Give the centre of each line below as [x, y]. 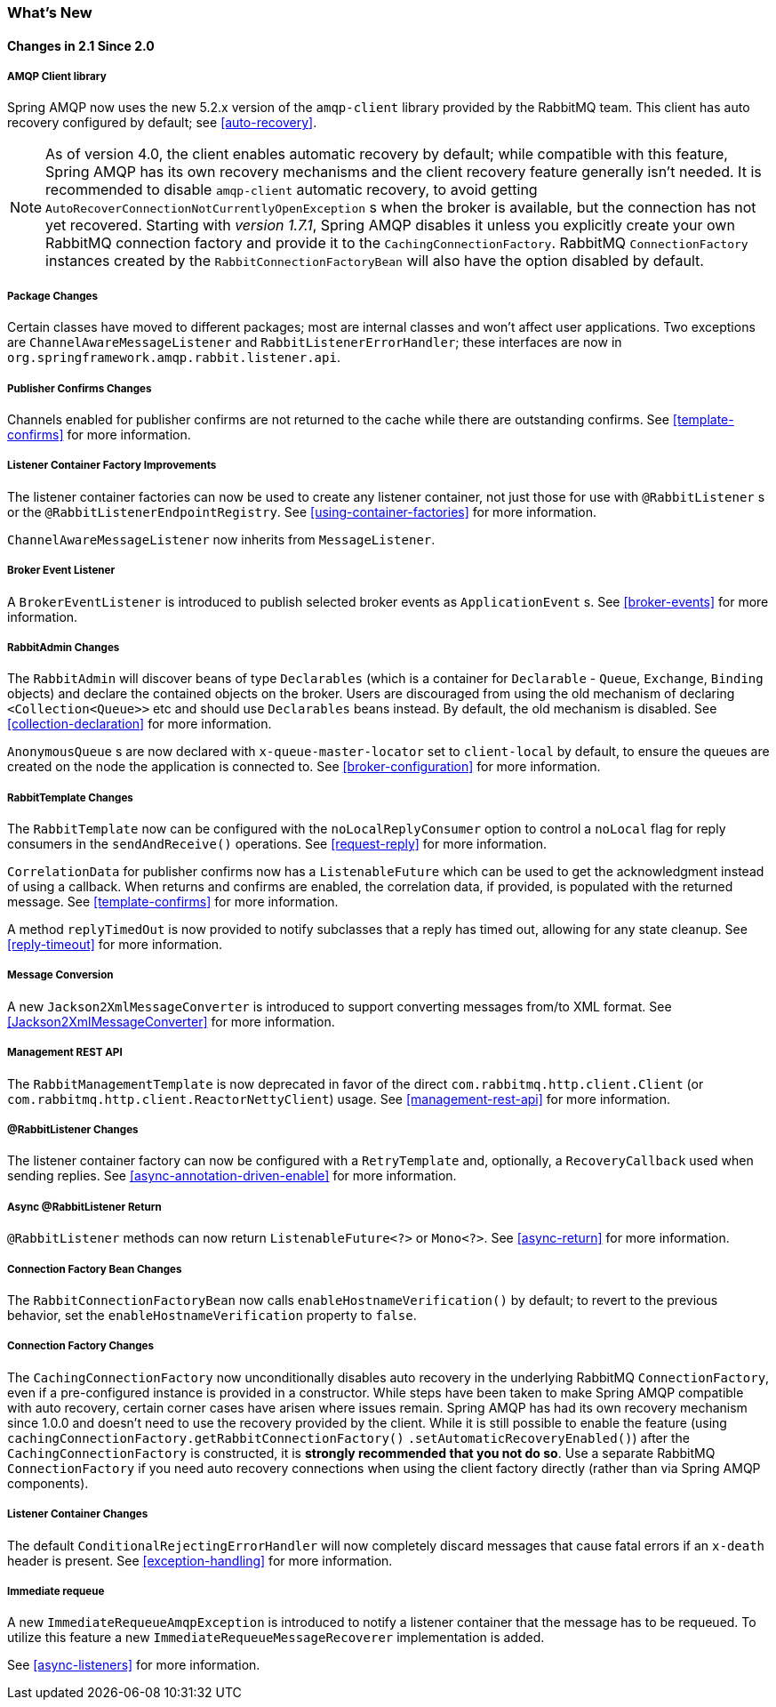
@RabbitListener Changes [73, 1130]
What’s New [50, 12]
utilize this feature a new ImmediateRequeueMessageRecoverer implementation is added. [276, 1638]
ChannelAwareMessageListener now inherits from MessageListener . [221, 539]
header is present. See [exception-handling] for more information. [200, 1560]
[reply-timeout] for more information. [115, 945]
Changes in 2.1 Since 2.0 [81, 45]
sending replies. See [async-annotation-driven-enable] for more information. [232, 1176]
